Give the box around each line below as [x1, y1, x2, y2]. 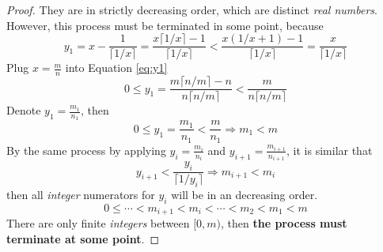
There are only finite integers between [6, 215, 190, 231]
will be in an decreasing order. [171, 186, 318, 202]
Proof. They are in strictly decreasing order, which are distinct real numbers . [6, 2, 377, 17]
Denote [6, 102, 41, 118]
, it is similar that [286, 141, 373, 158]
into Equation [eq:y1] [65, 59, 168, 76]
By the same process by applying [6, 141, 166, 158]
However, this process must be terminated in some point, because [6, 17, 324, 33]
